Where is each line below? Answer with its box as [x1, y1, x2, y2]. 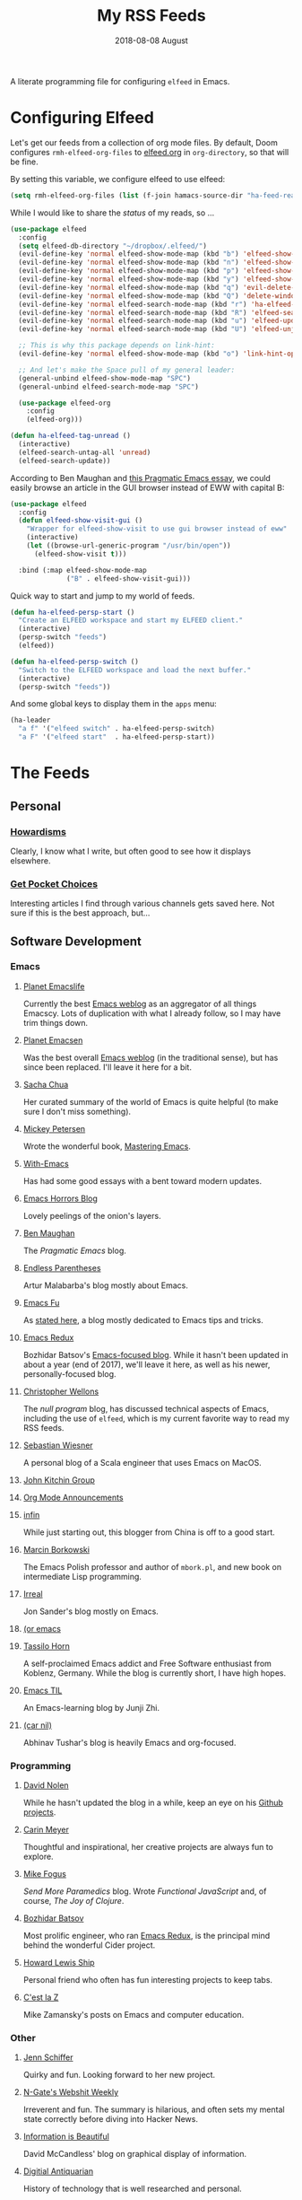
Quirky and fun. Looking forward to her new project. [22, 2070, 216, 2081]
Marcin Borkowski [22, 1544, 91, 1555]
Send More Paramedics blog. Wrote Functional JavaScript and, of [22, 1886, 267, 1897]
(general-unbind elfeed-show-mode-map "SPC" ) [18, 373, 192, 382]
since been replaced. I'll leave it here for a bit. [22, 1061, 192, 1073]
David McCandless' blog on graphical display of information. [22, 2149, 247, 2160]
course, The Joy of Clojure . [22, 1896, 125, 1906]
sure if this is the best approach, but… [10, 907, 151, 918]
